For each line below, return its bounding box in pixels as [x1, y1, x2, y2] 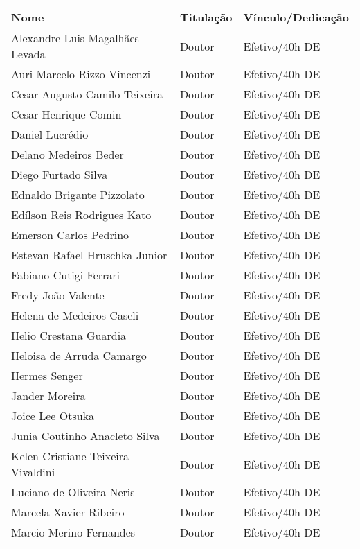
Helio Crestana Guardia [11, 327, 127, 343]
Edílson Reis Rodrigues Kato [11, 207, 152, 223]
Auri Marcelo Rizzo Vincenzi [11, 66, 151, 82]
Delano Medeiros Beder [11, 146, 124, 162]
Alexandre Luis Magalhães [11, 30, 139, 46]
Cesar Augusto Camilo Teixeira [11, 86, 163, 102]
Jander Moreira [11, 387, 86, 403]
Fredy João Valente [11, 287, 105, 303]
